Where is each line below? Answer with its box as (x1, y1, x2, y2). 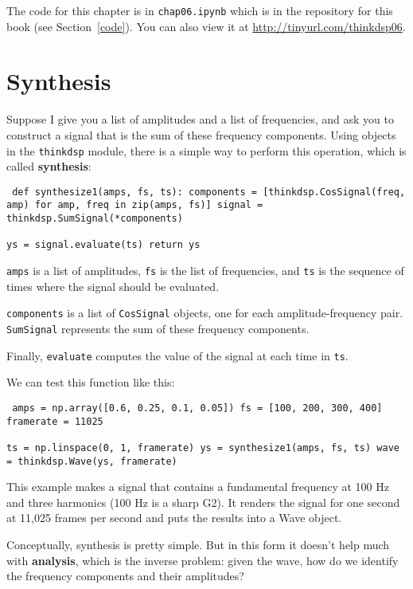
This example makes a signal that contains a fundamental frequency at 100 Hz (6, 478, 389, 495)
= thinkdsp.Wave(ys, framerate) (6, 455, 177, 467)
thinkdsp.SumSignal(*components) (6, 213, 183, 225)
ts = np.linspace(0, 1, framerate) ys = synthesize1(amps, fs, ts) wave (6, 442, 399, 454)
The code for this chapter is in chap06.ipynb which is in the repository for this (6, 2, 393, 18)
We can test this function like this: (6, 374, 175, 391)
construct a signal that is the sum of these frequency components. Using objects (6, 126, 396, 143)
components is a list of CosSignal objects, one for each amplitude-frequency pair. (6, 304, 403, 321)
